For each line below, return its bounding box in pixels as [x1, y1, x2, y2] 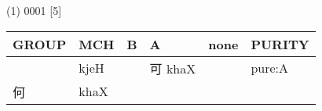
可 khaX [149, 59, 196, 77]
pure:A [251, 59, 288, 77]
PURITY [251, 34, 309, 53]
